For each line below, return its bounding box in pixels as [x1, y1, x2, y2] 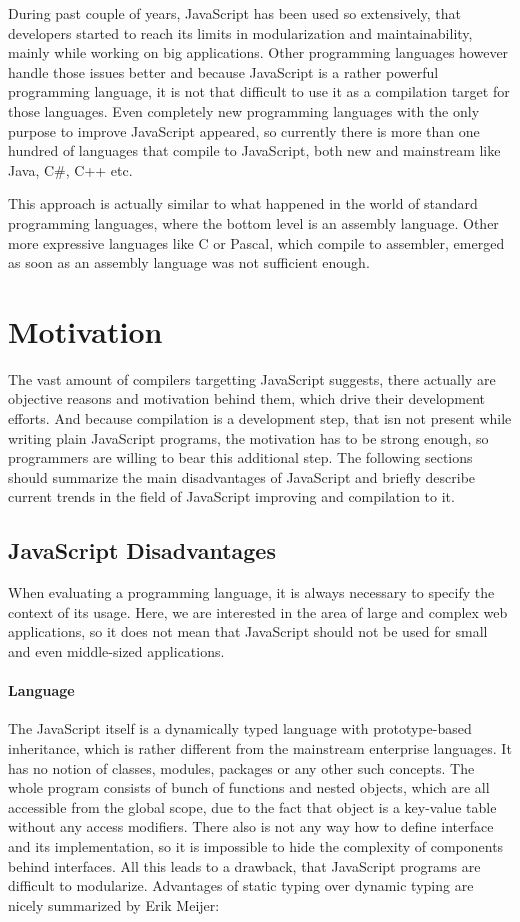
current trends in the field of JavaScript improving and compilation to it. [8, 486, 455, 507]
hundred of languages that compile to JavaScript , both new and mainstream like [8, 140, 501, 161]
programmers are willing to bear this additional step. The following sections [8, 447, 473, 468]
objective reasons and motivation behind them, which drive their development [8, 388, 486, 409]
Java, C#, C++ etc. [8, 159, 133, 180]
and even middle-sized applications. [8, 640, 225, 661]
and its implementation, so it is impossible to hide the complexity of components [8, 835, 504, 856]
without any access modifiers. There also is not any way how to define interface [8, 816, 494, 837]
